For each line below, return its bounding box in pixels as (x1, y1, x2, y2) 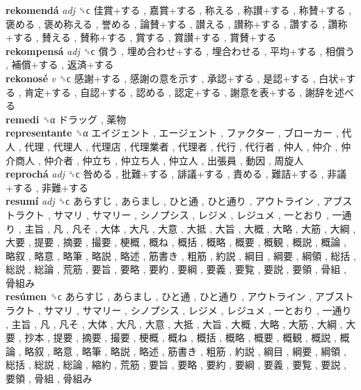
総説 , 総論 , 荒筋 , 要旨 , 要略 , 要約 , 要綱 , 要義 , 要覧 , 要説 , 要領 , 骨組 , (6, 262, 346, 276)
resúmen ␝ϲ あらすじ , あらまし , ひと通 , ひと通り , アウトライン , (6, 289, 312, 304)
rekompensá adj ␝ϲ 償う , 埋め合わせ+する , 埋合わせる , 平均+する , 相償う (6, 43, 355, 58)
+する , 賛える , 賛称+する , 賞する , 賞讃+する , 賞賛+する (6, 30, 277, 45)
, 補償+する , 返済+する (6, 57, 114, 72)
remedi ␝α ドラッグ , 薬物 (6, 111, 127, 126)
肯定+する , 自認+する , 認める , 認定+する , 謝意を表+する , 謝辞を (24, 84, 335, 99)
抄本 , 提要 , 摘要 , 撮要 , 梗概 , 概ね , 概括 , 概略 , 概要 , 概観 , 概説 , (24, 330, 337, 345)
